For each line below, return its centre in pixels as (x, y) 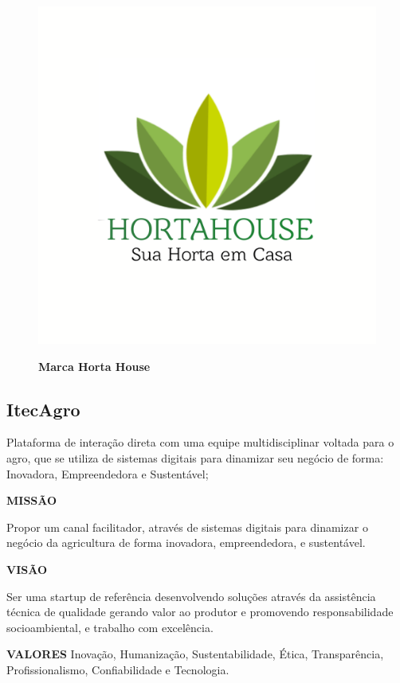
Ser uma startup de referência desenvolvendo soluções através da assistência (191, 596)
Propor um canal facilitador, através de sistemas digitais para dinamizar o (187, 527)
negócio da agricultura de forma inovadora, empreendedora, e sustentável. (186, 542)
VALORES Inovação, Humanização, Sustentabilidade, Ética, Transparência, (195, 654)
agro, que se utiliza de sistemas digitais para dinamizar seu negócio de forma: (195, 457)
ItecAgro (43, 409)
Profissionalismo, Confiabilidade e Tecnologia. (118, 669)
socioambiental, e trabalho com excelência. (110, 627)
